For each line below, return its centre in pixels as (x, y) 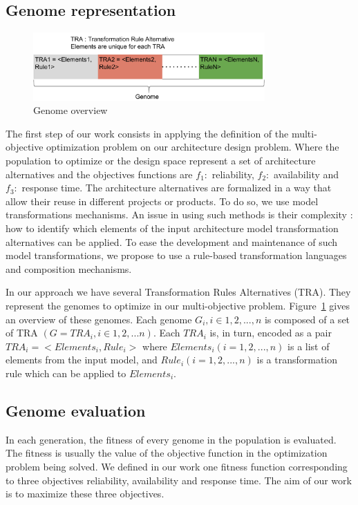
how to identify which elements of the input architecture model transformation (172, 228)
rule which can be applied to (66, 373)
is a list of (309, 346)
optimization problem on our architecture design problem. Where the (193, 147)
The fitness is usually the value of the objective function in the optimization (167, 453)
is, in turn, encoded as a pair (271, 333)
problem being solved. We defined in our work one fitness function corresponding (177, 466)
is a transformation (297, 360)
